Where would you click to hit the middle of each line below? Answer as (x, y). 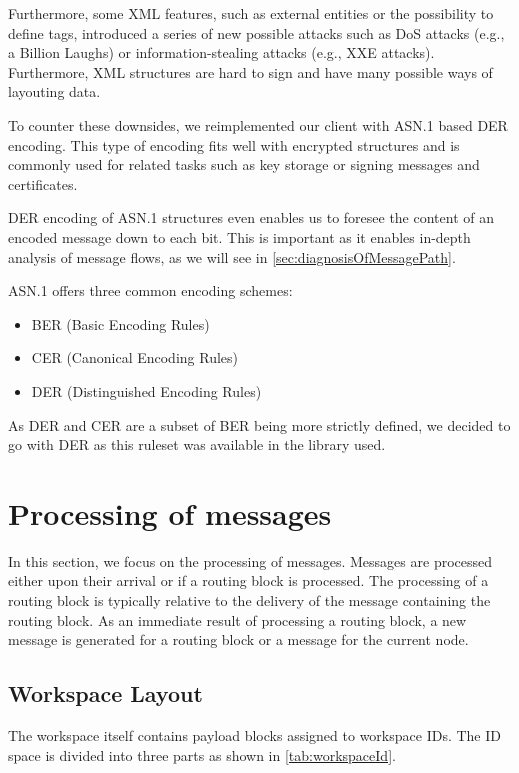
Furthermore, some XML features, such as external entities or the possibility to (251, 13)
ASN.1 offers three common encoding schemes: (150, 290)
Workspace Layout (105, 693)
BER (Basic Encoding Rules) (120, 323)
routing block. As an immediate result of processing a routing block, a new (237, 619)
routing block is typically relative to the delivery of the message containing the (249, 600)
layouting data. (54, 91)
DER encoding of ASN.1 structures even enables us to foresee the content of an (251, 217)
